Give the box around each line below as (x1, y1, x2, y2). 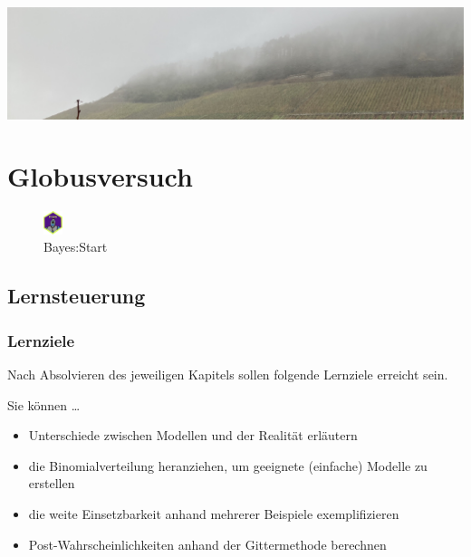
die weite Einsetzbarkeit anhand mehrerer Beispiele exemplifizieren (28, 504, 399, 523)
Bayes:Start (43, 237, 108, 256)
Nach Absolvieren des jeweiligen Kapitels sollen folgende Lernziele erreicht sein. (7, 365, 448, 384)
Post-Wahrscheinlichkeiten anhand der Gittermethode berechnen (28, 534, 387, 553)
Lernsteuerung (7, 282, 146, 310)
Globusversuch (7, 158, 193, 195)
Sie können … (7, 395, 81, 414)
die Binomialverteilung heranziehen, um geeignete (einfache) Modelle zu (28, 456, 428, 475)
